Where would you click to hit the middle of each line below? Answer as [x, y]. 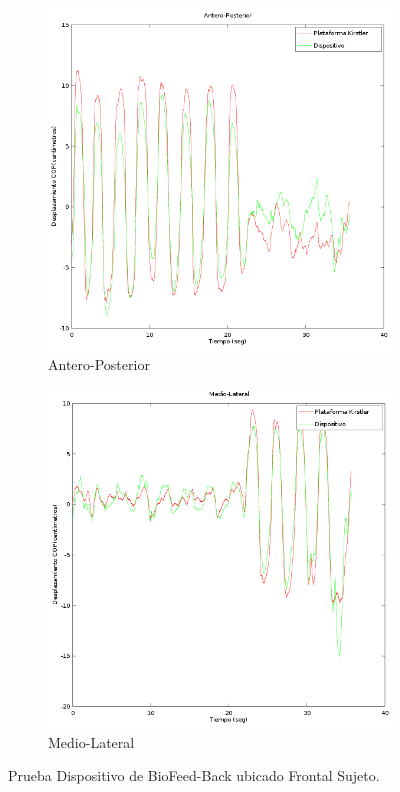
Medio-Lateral [91, 741]
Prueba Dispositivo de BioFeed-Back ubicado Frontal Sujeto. [194, 775]
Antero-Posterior [99, 364]
